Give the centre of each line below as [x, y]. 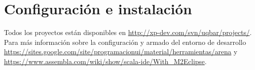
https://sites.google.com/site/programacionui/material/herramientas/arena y [121, 52]
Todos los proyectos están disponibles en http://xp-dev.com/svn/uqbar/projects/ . [128, 32]
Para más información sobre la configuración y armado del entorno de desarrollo [125, 42]
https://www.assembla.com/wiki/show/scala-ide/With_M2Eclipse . [105, 61]
